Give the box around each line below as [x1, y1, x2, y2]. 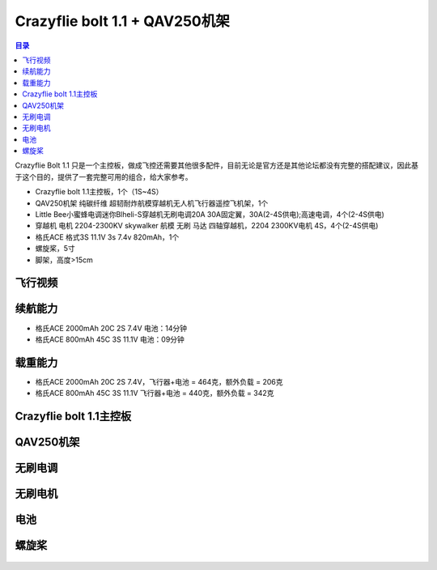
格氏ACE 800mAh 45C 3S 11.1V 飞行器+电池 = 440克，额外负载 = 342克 [35, 389, 274, 398]
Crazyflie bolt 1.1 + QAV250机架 [15, 12, 230, 30]
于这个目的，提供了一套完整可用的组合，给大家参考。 [15, 172, 193, 181]
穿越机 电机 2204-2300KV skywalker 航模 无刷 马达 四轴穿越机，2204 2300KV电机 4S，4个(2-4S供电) [35, 221, 379, 231]
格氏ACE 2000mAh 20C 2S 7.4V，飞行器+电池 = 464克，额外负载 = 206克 [35, 376, 283, 386]
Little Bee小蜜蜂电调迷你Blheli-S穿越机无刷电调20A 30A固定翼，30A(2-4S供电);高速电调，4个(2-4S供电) [35, 210, 384, 219]
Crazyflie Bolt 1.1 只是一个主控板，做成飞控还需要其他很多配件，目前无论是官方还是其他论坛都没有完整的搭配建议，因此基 [15, 160, 419, 170]
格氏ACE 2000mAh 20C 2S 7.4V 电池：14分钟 [35, 323, 188, 333]
